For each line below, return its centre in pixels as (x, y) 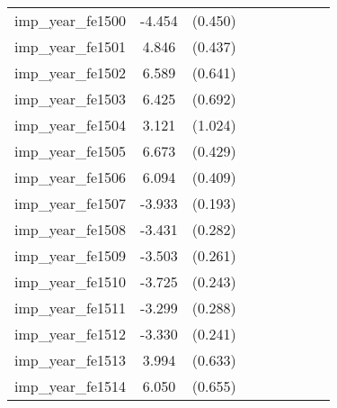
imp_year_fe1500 (71, 20)
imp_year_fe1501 (71, 46)
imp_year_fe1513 (71, 360)
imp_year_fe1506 (71, 177)
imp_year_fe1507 (71, 203)
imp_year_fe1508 (71, 229)
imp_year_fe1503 (71, 99)
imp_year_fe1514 (71, 386)
